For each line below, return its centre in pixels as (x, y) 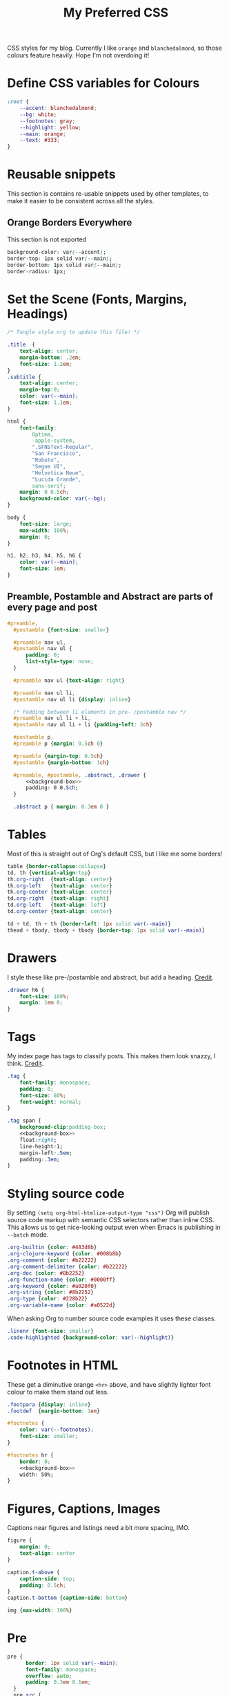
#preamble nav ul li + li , (52, 718)
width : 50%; (37, 1475)
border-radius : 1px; (37, 271)
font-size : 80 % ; (43, 1095)
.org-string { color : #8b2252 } (51, 1292)
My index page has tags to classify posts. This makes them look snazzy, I (111, 1056)
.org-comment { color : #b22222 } (52, 1260)
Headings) (38, 314)
